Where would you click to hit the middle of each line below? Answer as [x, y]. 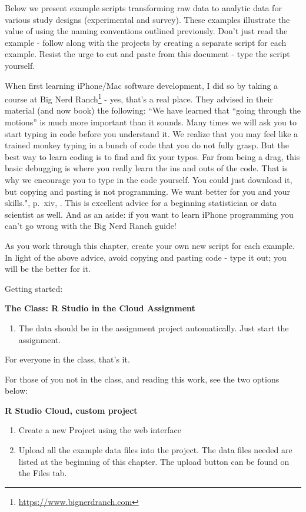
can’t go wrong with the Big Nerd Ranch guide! [91, 226]
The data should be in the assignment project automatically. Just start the [154, 328]
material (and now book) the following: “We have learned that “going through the [153, 110]
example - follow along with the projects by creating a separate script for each [146, 42]
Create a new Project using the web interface [100, 430]
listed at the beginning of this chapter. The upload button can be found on [154, 461]
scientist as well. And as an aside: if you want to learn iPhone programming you [149, 214]
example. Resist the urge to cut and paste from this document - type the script [147, 54]
